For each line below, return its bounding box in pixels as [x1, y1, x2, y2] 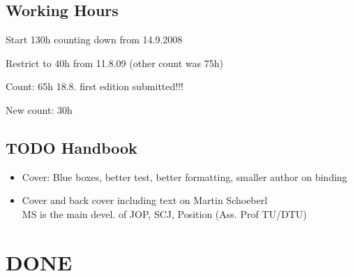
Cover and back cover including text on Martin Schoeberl [22, 193, 268, 208]
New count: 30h [6, 102, 73, 117]
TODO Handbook [6, 136, 137, 158]
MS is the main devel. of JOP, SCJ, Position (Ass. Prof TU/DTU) [22, 206, 307, 221]
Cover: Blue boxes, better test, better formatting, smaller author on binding [22, 169, 347, 184]
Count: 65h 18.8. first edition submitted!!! [6, 79, 183, 94]
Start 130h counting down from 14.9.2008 [6, 32, 183, 47]
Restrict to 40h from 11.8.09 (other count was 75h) [6, 55, 223, 70]
